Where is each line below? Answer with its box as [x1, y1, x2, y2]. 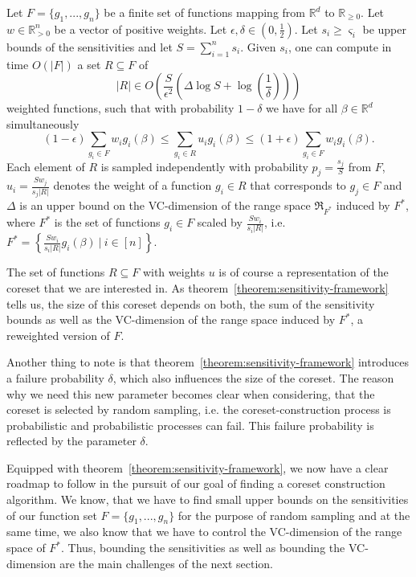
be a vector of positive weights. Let [54, 20, 227, 37]
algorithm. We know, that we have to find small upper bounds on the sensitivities [6, 491, 409, 508]
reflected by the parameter [6, 432, 137, 449]
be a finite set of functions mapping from [104, 4, 305, 20]
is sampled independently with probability [100, 158, 308, 174]
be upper [362, 20, 406, 37]
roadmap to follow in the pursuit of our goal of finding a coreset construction [6, 475, 385, 492]
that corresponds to [250, 177, 346, 194]
